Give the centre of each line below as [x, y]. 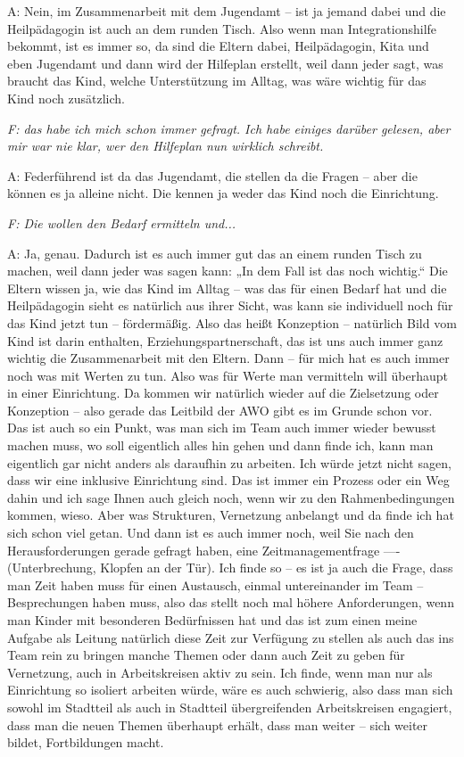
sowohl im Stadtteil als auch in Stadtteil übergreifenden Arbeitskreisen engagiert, [230, 707]
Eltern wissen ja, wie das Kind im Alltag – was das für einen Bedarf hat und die [227, 288]
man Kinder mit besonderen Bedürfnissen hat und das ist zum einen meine [212, 620]
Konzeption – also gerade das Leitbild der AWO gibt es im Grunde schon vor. [220, 410]
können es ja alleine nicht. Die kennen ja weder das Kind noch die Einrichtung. [223, 193]
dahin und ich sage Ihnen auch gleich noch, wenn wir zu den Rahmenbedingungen [231, 497]
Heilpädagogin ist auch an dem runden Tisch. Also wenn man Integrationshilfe [222, 28]
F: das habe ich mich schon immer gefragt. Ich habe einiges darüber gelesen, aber [229, 128]
